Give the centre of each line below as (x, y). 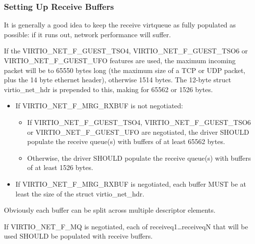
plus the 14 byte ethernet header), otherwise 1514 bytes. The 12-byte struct (118, 80)
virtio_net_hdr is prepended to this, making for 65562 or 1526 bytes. (108, 89)
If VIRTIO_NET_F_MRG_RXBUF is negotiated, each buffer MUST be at (131, 183)
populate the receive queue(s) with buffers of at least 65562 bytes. (126, 141)
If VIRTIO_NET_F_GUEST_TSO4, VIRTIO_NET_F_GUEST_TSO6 (139, 122)
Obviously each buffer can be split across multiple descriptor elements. (110, 210)
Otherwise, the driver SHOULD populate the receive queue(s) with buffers (139, 158)
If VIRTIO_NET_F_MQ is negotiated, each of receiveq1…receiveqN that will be (126, 226)
